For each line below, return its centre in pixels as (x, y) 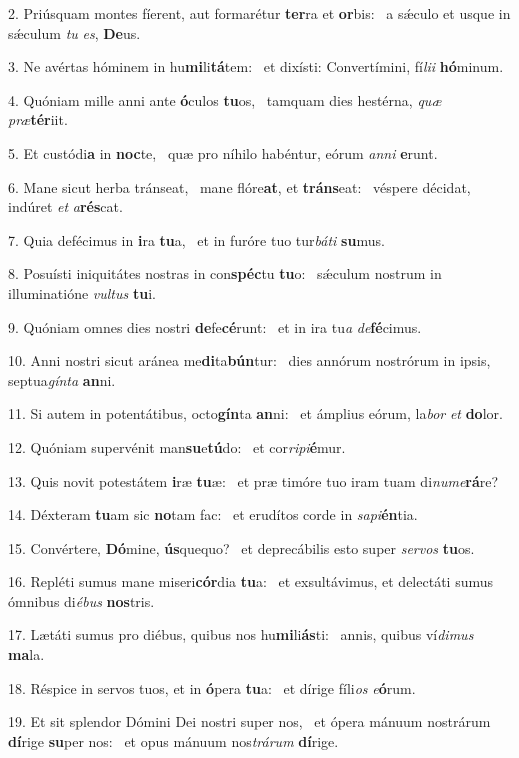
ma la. (26, 654)
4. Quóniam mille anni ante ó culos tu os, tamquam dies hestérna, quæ (225, 99)
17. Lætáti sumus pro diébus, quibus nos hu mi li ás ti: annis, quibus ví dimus (241, 634)
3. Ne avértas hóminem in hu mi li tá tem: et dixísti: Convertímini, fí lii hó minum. (256, 66)
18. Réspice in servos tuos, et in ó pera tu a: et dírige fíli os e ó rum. (212, 687)
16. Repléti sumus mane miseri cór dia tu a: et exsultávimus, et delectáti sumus (251, 581)
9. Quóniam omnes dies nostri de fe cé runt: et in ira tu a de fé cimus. (215, 326)
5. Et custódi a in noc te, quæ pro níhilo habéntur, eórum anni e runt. (223, 152)
